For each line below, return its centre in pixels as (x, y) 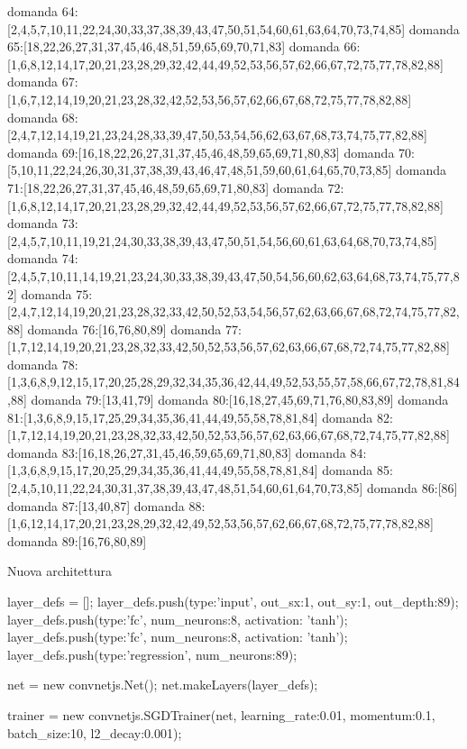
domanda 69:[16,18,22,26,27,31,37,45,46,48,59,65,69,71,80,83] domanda (201, 152)
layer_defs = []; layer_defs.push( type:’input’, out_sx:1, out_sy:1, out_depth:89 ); (233, 601)
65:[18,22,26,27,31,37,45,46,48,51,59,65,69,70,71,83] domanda (174, 46)
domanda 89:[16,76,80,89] (77, 540)
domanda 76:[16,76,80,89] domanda (124, 329)
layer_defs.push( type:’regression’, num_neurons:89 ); (152, 654)
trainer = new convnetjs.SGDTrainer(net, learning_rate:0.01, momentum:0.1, (221, 714)
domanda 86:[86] (412, 488)
